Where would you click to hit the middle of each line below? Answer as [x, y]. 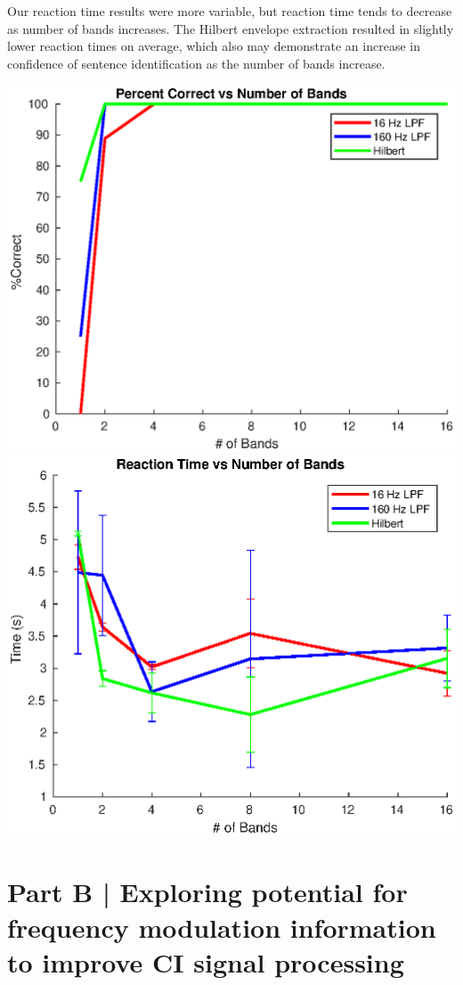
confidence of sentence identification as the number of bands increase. [196, 63]
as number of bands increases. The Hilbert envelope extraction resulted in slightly [231, 28]
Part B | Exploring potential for [207, 892]
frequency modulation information [222, 927]
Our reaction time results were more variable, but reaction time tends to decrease [230, 11]
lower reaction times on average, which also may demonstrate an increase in [214, 46]
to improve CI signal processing [206, 961]
